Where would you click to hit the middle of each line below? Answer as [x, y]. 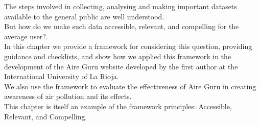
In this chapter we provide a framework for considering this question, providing [128, 46]
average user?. [26, 36]
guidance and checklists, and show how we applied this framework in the [118, 56]
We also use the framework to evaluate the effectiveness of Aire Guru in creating [130, 86]
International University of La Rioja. [62, 76]
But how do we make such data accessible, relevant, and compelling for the [122, 26]
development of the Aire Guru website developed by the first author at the [121, 66]
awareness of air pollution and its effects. [68, 96]
